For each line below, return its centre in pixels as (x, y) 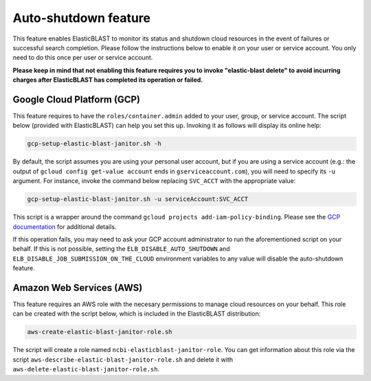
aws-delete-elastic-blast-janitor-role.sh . (86, 369)
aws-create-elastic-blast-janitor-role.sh (100, 332)
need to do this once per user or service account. (83, 58)
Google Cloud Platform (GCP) (77, 99)
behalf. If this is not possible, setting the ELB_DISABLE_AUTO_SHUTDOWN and (121, 249)
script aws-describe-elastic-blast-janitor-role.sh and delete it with (123, 359)
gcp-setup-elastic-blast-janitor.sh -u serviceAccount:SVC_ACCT (138, 199)
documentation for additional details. (65, 226)
